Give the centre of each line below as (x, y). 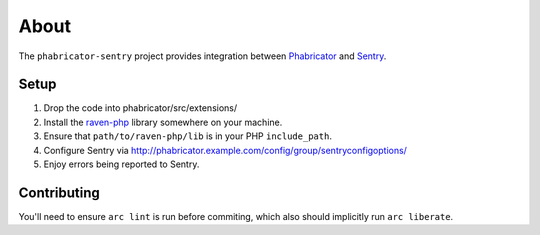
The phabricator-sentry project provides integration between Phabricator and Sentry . (202, 56)
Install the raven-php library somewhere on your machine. (163, 122)
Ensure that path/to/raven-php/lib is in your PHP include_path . (187, 136)
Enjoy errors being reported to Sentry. (121, 164)
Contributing (59, 192)
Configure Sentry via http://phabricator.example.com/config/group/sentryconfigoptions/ (225, 150)
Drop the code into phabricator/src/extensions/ (140, 108)
